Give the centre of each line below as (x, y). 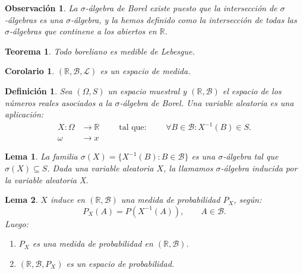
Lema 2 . (21, 200)
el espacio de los (252, 90)
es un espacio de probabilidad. (120, 263)
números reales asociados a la (59, 102)
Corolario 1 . (30, 71)
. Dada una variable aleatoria (100, 168)
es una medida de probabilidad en (93, 243)
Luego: (17, 223)
